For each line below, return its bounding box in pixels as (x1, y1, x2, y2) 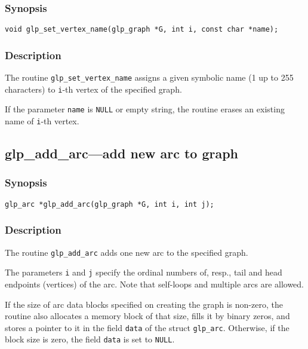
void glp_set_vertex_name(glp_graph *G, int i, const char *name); (5, 25, 279, 34)
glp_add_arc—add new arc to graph (5, 144, 239, 163)
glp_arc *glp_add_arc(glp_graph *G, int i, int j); (5, 200, 214, 209)
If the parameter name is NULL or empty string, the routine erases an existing (5, 103, 285, 115)
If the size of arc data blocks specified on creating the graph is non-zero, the (5, 298, 283, 310)
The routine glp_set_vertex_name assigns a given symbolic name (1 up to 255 (5, 71, 294, 84)
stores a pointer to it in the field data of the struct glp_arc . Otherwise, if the (5, 321, 289, 333)
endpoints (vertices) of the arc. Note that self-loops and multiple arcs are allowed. (5, 277, 304, 290)
